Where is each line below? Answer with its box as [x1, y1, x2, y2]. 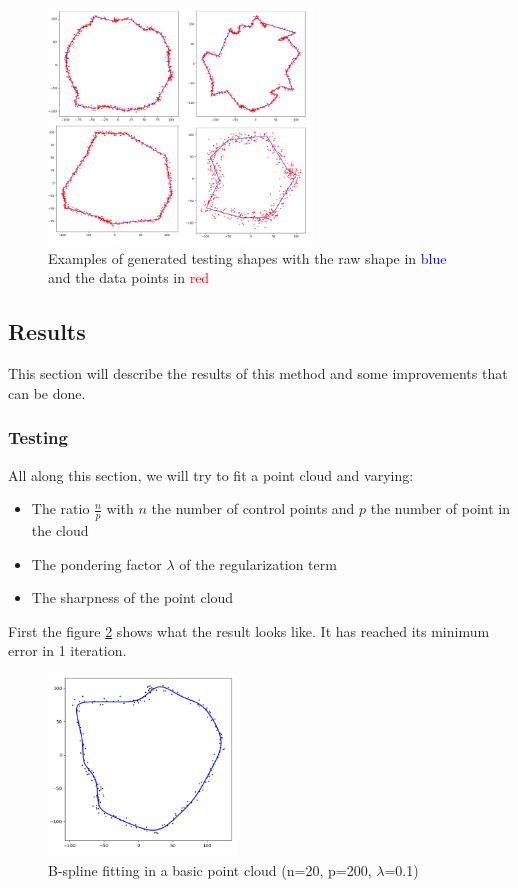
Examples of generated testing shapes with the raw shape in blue [48, 247, 447, 268]
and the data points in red [48, 267, 210, 288]
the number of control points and [151, 498, 355, 519]
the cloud [31, 520, 89, 541]
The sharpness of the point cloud [31, 587, 234, 608]
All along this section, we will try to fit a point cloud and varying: [8, 464, 414, 485]
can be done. [8, 382, 86, 403]
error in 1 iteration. [8, 640, 127, 661]
